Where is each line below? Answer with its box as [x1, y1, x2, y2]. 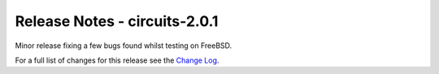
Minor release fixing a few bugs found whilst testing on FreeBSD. [15, 41, 233, 50]
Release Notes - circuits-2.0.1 [15, 12, 219, 30]
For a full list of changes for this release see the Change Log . [15, 55, 219, 65]
